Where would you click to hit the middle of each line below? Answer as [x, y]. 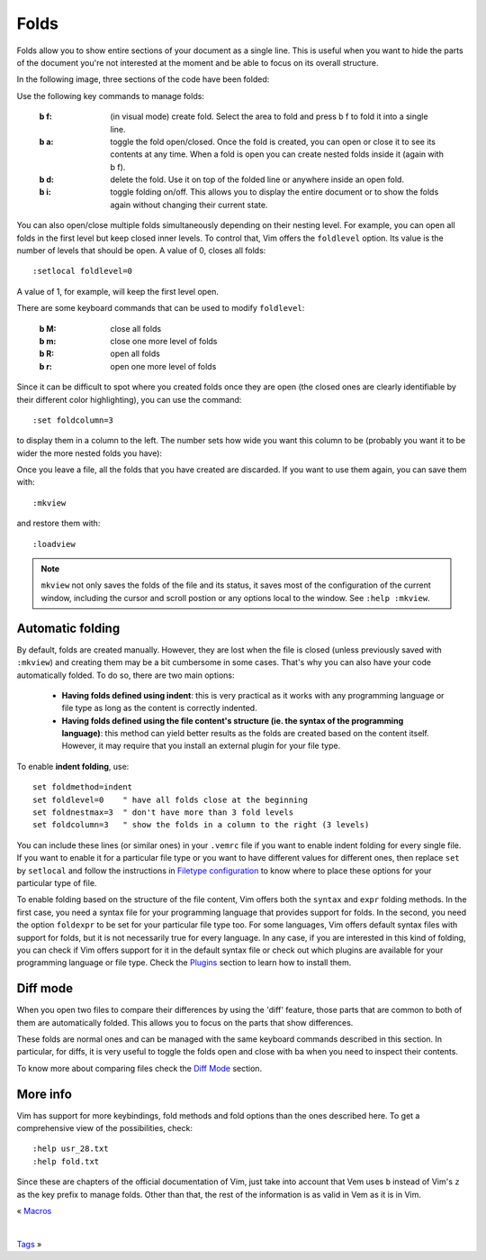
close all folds [136, 328]
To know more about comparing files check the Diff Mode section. [139, 1068]
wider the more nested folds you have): [89, 453]
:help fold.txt [66, 1161]
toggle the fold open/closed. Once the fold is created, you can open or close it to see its [273, 142]
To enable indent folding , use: [73, 766]
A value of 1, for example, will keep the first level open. [118, 291]
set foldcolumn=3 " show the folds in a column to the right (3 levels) [201, 825]
